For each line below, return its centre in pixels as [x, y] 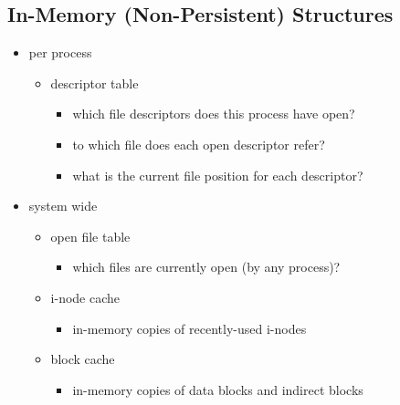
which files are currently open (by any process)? [206, 267]
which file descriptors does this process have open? [214, 114]
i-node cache [85, 297]
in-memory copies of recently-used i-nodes [189, 328]
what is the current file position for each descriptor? [218, 175]
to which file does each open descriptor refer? [199, 144]
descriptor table [95, 83]
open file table [90, 236]
